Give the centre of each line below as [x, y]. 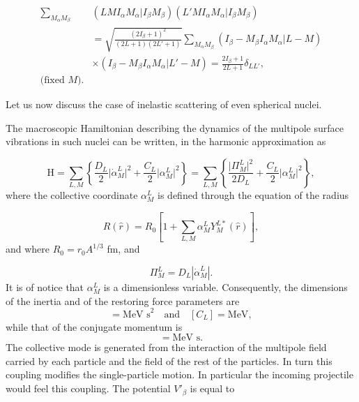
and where [28, 249]
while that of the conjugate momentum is [94, 326]
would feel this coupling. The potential [88, 388]
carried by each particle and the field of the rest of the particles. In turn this [169, 360]
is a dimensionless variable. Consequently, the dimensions [226, 287]
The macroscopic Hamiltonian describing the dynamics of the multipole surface [175, 127]
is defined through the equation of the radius [253, 195]
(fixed [52, 81]
